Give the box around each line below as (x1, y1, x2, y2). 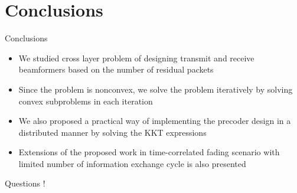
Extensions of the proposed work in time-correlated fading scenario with (18, 146, 280, 158)
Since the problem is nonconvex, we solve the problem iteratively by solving (18, 83, 293, 95)
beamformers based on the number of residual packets (18, 63, 214, 76)
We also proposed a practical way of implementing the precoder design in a (18, 115, 291, 127)
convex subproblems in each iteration (18, 94, 153, 107)
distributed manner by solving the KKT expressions (18, 126, 207, 138)
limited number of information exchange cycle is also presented (18, 157, 246, 169)
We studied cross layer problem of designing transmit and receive (18, 51, 254, 64)
